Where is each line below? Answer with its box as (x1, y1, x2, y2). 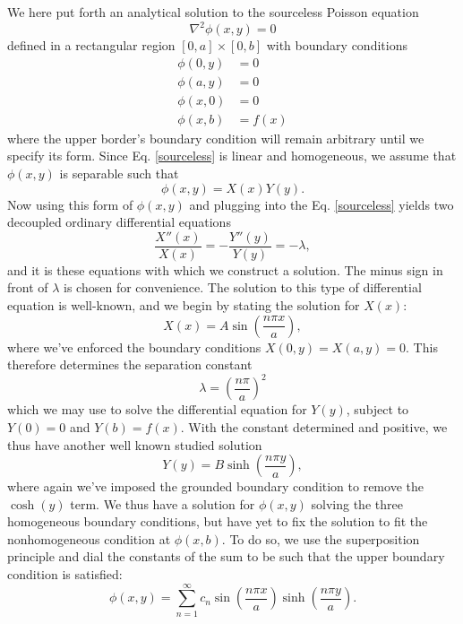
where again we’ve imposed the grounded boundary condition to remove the (7, 477, 424, 496)
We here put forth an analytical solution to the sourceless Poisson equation (7, 3, 419, 21)
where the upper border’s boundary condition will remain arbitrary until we (7, 128, 424, 147)
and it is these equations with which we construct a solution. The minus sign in (7, 260, 443, 279)
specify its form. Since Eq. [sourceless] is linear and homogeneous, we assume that (7, 146, 457, 165)
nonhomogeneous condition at (7, 529, 171, 548)
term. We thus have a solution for (70, 494, 255, 513)
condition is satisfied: (7, 565, 123, 584)
